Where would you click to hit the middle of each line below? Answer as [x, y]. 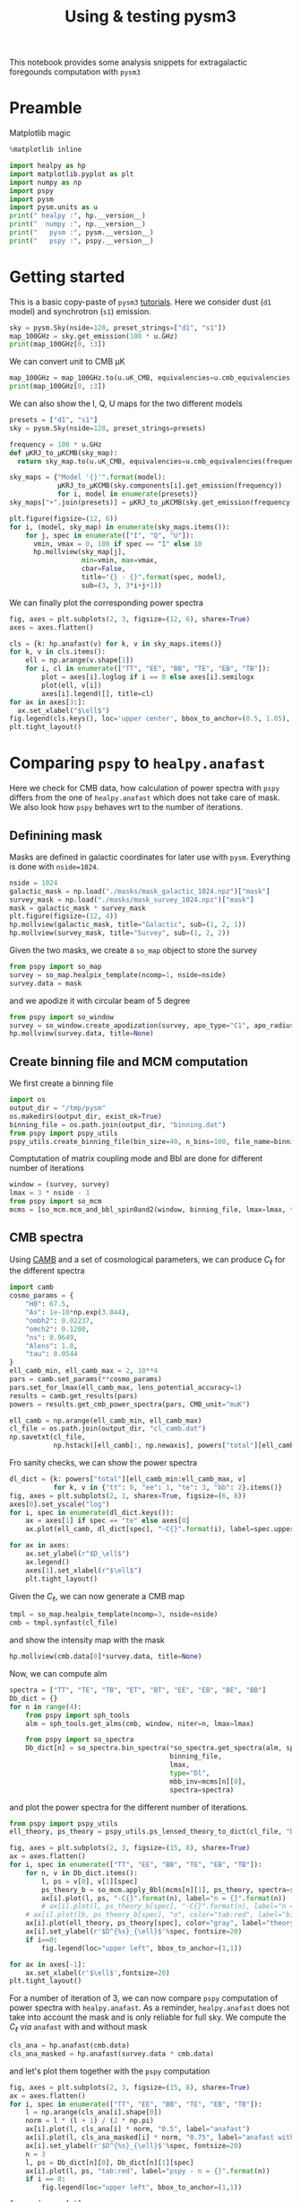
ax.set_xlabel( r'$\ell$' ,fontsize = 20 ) [98, 1973]
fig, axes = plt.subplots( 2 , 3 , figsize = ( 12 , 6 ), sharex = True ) [130, 619]
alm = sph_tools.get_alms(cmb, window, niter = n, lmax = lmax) [140, 1723]
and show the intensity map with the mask [87, 1640]
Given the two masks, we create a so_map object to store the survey [133, 950]
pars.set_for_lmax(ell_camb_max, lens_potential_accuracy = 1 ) [126, 1387]
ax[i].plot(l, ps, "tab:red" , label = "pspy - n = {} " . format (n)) [148, 2171]
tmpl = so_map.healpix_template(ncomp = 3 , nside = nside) [114, 1615]
